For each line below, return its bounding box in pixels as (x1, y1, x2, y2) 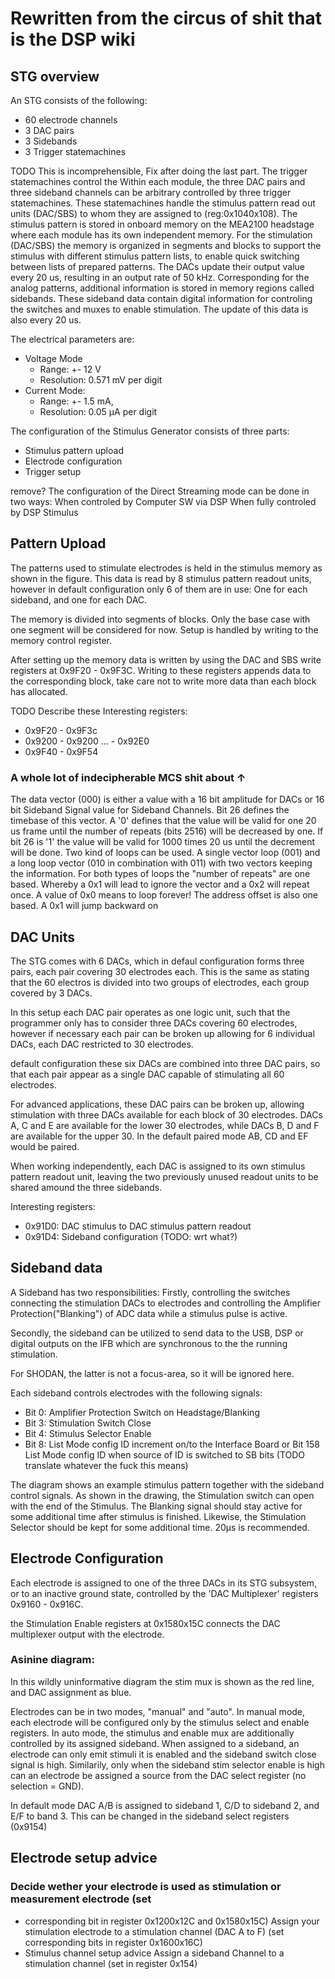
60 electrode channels (24, 114, 118, 126)
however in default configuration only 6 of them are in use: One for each (10, 583, 308, 595)
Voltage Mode (24, 353, 83, 364)
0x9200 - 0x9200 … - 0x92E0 (24, 735, 150, 747)
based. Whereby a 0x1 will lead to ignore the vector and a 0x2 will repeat (10, 878, 310, 891)
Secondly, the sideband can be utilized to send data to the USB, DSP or (10, 1327, 304, 1339)
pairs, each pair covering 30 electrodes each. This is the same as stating (10, 965, 310, 977)
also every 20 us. (10, 314, 82, 326)
